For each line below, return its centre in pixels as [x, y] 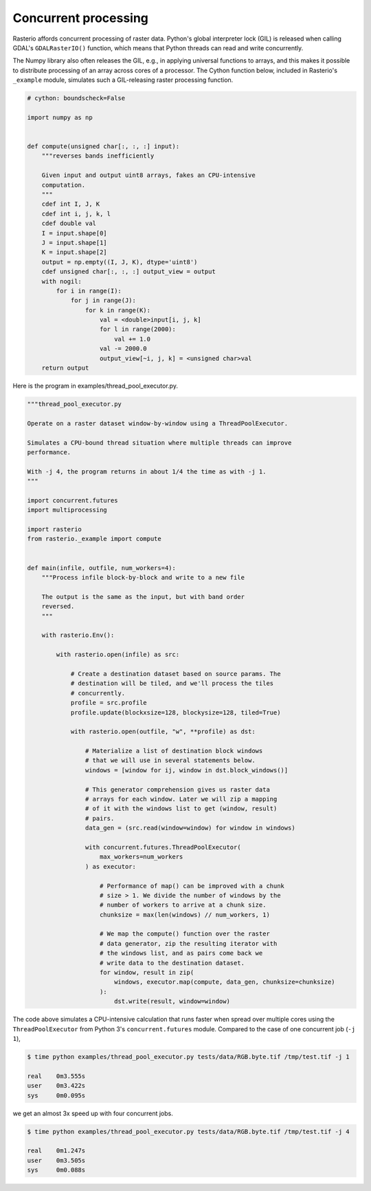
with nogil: [62, 281]
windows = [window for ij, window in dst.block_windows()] [187, 770]
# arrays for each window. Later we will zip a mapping [181, 799]
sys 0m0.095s [56, 1095]
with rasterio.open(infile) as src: [118, 655]
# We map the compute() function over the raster [185, 934]
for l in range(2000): [138, 329]
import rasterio [55, 529]
